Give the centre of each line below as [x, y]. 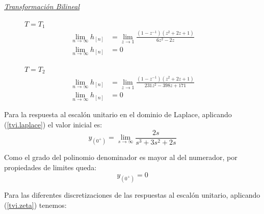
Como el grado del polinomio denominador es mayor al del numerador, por [121, 157]
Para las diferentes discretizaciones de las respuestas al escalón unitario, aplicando [132, 194]
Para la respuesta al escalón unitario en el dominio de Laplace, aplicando [118, 114]
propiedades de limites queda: [50, 167]
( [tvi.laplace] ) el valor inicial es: [53, 124]
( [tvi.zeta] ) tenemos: [35, 205]
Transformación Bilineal [42, 6]
